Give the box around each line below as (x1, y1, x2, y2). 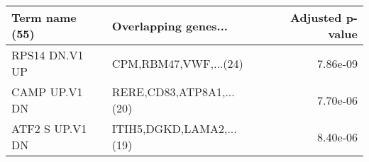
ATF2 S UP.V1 (11, 120, 87, 137)
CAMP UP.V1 (11, 83, 83, 100)
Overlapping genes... (111, 17, 228, 34)
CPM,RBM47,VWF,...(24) (111, 54, 243, 71)
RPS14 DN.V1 (11, 47, 84, 63)
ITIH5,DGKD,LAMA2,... (111, 120, 237, 137)
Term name (11, 9, 77, 25)
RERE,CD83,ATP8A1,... (111, 83, 235, 100)
